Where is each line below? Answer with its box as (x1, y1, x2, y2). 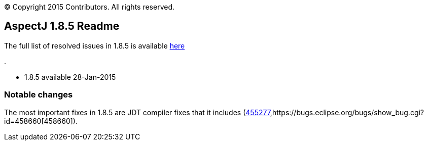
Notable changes (4, 89, 73, 100)
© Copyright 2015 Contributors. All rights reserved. (4, 3, 175, 11)
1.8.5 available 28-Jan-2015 (24, 72, 116, 81)
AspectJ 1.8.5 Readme (4, 20, 120, 33)
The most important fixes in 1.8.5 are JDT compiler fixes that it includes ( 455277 (4, 108, 270, 117)
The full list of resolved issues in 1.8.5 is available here (4, 41, 185, 50)
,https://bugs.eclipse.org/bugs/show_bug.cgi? (270, 108, 424, 117)
